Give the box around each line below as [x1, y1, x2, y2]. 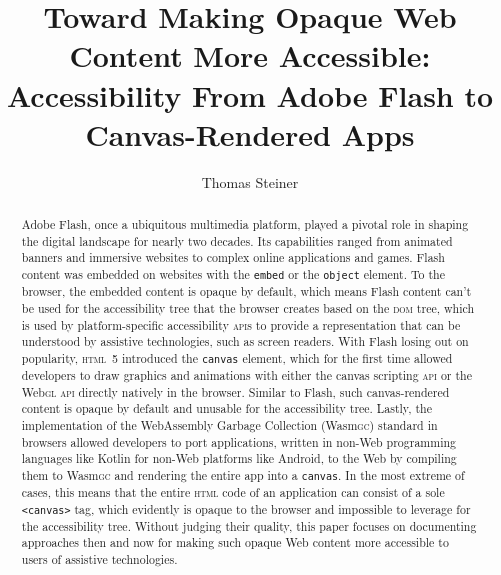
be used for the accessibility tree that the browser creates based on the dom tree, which [21, 299, 475, 316]
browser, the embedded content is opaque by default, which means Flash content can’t [21, 283, 472, 300]
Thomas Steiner [201, 171, 299, 192]
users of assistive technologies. [21, 551, 178, 568]
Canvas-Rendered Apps [85, 113, 415, 154]
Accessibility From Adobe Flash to [6, 74, 494, 115]
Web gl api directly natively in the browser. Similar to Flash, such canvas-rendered [21, 383, 450, 400]
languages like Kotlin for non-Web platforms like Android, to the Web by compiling [21, 450, 457, 467]
